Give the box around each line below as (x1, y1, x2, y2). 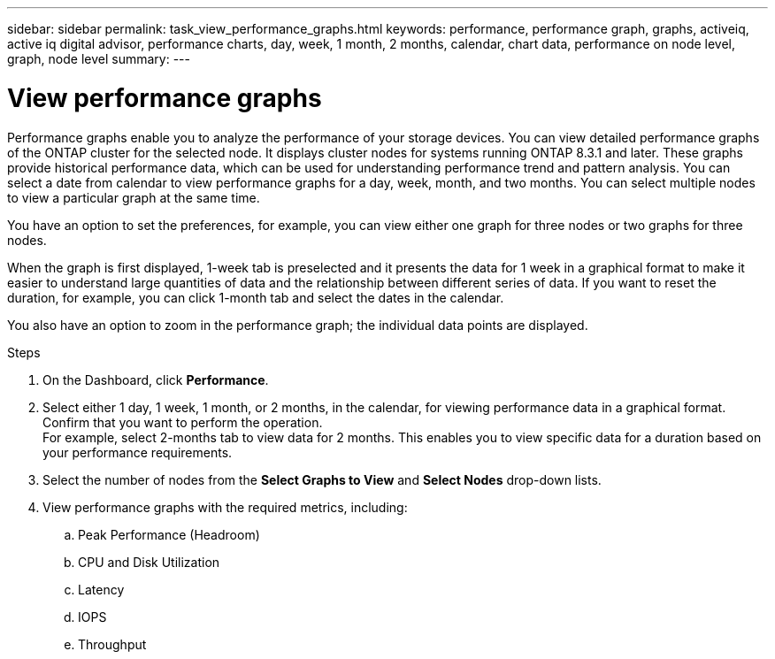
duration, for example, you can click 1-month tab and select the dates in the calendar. (7, 289, 504, 305)
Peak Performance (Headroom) (78, 526, 260, 542)
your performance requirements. (42, 444, 233, 460)
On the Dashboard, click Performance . (42, 372, 269, 387)
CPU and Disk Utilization (78, 554, 220, 570)
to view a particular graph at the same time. (7, 189, 260, 205)
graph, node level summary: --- (7, 51, 190, 66)
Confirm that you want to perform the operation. (42, 414, 323, 430)
